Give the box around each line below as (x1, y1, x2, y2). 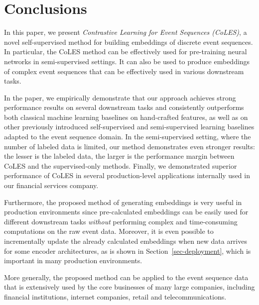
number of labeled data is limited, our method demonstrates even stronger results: (4, 141, 255, 151)
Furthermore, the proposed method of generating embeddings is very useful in (4, 197, 242, 207)
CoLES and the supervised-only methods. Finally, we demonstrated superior (4, 160, 237, 171)
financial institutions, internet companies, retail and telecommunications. (4, 291, 227, 302)
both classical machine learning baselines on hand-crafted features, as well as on (4, 111, 248, 122)
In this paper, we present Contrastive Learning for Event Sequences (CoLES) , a (4, 27, 247, 37)
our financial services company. (4, 180, 99, 191)
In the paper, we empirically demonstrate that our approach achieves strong (4, 92, 236, 102)
